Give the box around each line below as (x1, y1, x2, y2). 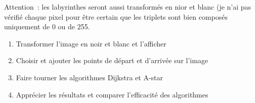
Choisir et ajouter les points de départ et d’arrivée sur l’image (16, 55, 208, 66)
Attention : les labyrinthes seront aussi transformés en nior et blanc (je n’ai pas (4, 2, 251, 12)
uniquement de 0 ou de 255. (4, 21, 90, 32)
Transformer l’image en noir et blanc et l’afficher (16, 38, 166, 48)
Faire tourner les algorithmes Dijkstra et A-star (16, 72, 163, 82)
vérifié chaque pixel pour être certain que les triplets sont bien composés (4, 11, 228, 22)
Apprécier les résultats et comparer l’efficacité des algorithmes (16, 89, 208, 99)
